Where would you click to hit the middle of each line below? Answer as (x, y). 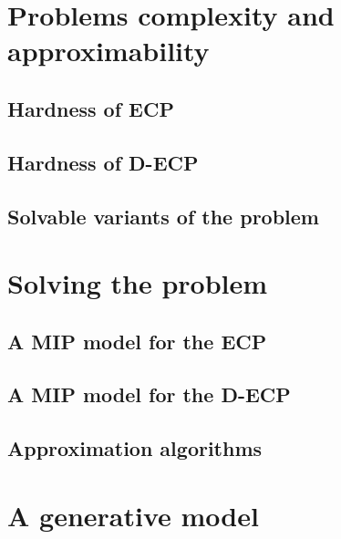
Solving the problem (138, 283)
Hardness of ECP (91, 108)
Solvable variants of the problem (163, 216)
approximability (108, 51)
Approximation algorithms (135, 448)
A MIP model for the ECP (137, 341)
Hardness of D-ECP (103, 162)
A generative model (133, 515)
